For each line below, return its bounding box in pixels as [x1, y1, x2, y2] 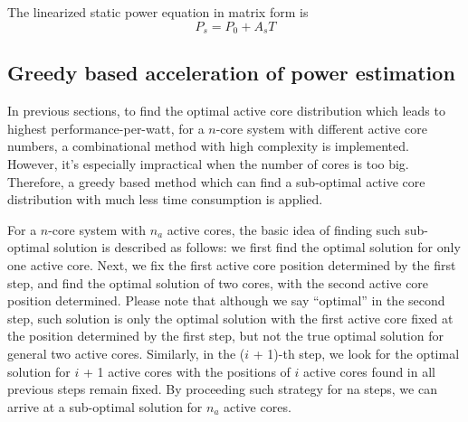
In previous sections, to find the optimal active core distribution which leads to [7, 101, 445, 120]
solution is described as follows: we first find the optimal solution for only [53, 238, 461, 257]
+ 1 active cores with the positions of [82, 361, 291, 380]
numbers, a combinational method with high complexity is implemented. [7, 136, 409, 155]
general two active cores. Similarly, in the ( [7, 343, 245, 362]
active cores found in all [303, 361, 435, 380]
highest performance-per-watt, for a [7, 118, 205, 137]
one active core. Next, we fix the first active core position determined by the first [7, 256, 456, 274]
